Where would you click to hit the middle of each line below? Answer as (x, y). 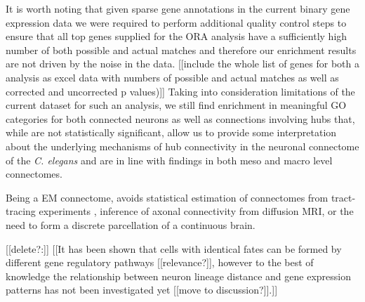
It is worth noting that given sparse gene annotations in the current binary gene (178, 8)
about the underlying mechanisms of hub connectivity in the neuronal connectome (182, 146)
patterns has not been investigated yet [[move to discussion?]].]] (142, 290)
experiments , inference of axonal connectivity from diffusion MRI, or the (196, 211)
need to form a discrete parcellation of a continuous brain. (131, 224)
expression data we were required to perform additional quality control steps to (176, 22)
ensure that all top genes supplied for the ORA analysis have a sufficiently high (177, 36)
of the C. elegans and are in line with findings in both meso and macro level (169, 160)
